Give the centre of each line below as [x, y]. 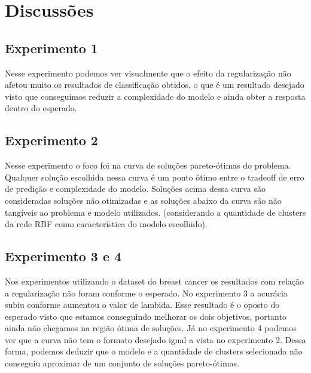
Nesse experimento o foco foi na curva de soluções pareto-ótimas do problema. [148, 165]
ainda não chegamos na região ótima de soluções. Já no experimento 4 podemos [151, 328]
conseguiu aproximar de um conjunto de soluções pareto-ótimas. [122, 363]
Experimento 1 [51, 48]
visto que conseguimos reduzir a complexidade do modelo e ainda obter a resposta [155, 96]
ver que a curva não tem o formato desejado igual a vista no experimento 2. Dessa [155, 339]
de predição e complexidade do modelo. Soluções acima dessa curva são [135, 189]
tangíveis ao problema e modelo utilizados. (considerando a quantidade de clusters [155, 212]
